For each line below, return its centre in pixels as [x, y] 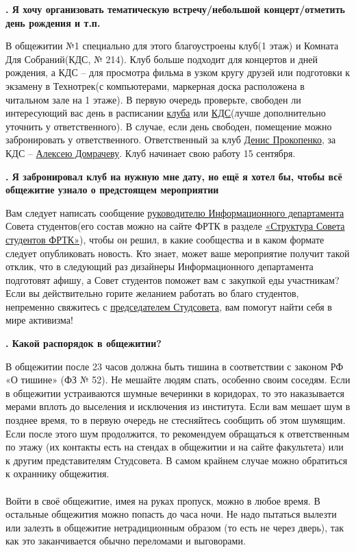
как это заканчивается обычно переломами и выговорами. [126, 541]
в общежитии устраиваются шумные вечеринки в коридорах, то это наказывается [175, 393]
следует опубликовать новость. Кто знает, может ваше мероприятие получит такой [178, 253]
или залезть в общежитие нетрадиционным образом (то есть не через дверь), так [175, 527]
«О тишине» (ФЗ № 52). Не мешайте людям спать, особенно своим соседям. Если [178, 380]
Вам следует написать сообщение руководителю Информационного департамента [175, 212]
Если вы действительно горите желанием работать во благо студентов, [152, 293]
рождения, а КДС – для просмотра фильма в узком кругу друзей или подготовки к [178, 72]
